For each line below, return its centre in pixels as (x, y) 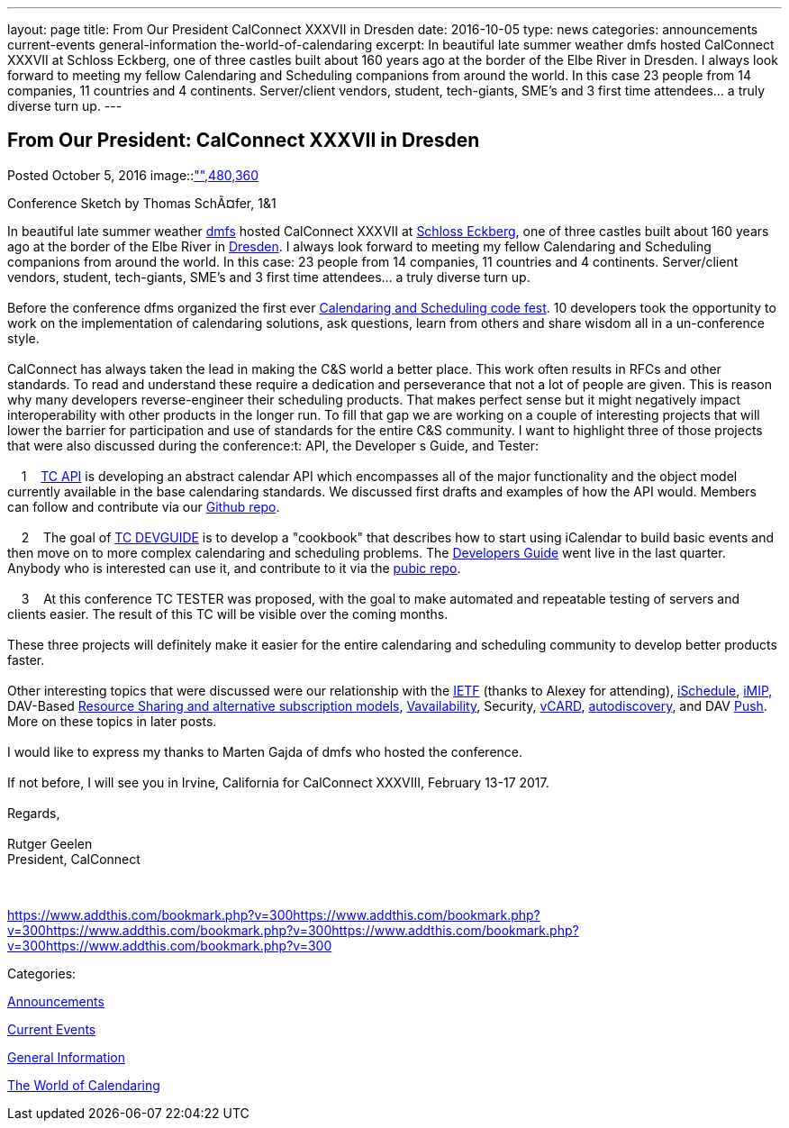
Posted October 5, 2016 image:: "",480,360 (133, 175)
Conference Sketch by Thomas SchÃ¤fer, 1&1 (142, 203)
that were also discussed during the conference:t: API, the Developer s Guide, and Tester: (273, 445)
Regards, (34, 813)
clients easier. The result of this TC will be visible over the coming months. (228, 614)
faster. (26, 660)
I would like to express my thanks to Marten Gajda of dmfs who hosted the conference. (265, 751)
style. (23, 338)
